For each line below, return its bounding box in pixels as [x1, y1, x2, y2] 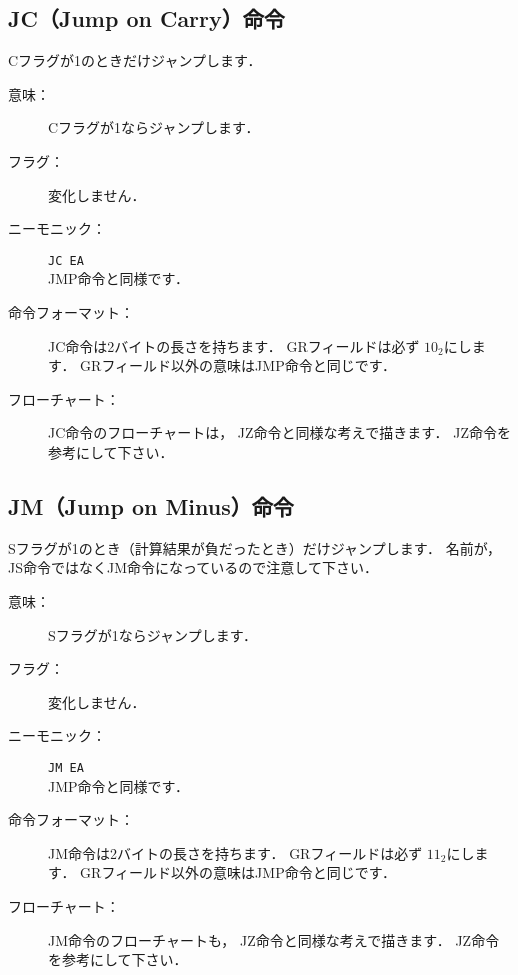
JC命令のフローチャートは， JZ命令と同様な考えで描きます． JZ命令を [48, 422, 512, 443]
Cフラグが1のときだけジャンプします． [8, 50, 262, 71]
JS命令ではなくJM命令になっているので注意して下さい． [8, 557, 378, 578]
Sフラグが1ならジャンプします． [48, 624, 258, 645]
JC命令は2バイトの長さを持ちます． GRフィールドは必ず [48, 335, 420, 356]
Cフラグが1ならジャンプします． [48, 117, 260, 138]
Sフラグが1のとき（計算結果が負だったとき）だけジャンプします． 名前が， [8, 537, 501, 558]
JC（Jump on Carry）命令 [8, 3, 285, 34]
